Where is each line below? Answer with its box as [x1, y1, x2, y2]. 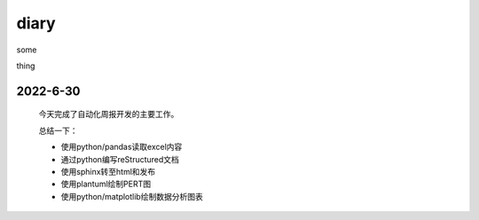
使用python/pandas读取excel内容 [60, 142, 183, 153]
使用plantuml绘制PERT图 [60, 178, 152, 190]
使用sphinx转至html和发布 [60, 166, 156, 177]
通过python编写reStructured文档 [60, 153, 179, 164]
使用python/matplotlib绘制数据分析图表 [60, 191, 203, 201]
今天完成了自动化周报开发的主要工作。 [38, 109, 179, 120]
